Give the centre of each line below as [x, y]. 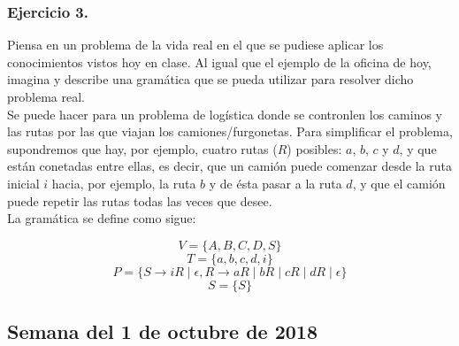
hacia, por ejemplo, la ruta [124, 183]
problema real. [46, 96]
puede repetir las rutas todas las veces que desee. [140, 200]
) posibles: [314, 148]
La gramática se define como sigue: [102, 218]
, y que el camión [399, 183]
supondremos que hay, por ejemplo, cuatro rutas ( [142, 148]
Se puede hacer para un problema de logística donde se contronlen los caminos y [225, 114]
